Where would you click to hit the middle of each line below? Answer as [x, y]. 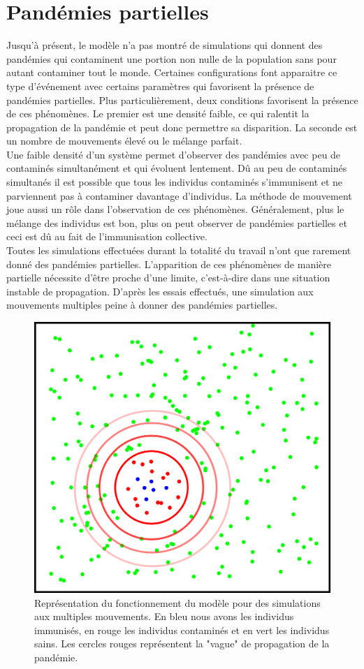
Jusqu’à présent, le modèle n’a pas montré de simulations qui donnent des [165, 45]
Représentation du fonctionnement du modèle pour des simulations [177, 602]
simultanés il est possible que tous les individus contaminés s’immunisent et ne [175, 182]
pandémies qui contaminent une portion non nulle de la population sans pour [172, 58]
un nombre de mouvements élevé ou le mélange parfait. [124, 141]
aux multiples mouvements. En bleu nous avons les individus [164, 616]
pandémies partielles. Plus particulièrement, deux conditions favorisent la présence [182, 100]
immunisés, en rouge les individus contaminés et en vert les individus [182, 630]
